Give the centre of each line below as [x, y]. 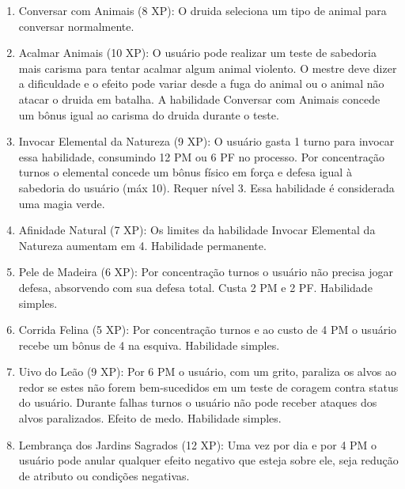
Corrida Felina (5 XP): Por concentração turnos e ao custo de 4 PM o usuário [208, 330]
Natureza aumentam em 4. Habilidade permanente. [142, 245]
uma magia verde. [62, 203]
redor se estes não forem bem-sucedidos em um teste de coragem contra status [208, 387]
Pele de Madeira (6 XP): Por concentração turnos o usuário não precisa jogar [206, 272]
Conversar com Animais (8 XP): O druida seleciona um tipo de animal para [202, 10]
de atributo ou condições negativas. [104, 475]
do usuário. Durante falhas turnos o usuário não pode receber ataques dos [198, 402]
